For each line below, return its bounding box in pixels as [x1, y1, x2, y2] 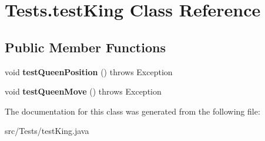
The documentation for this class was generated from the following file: [5, 105, 260, 117]
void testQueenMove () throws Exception [5, 85, 162, 98]
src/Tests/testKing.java [5, 125, 89, 137]
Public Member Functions [5, 38, 166, 56]
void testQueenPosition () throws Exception [5, 65, 173, 78]
